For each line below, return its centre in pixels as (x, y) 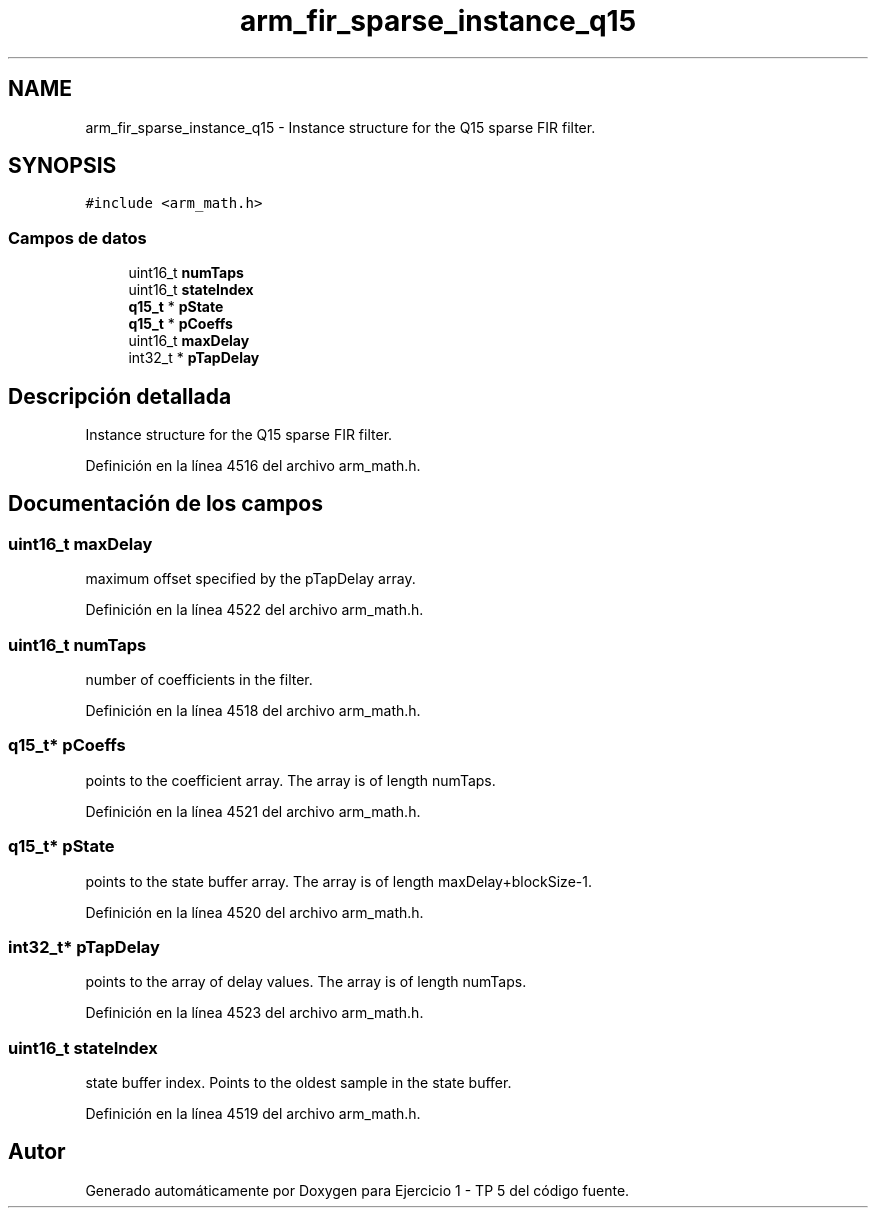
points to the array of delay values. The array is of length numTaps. (306, 982)
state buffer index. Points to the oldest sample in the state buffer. (298, 1082)
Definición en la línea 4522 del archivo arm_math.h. (254, 610)
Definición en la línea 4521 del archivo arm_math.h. (253, 811)
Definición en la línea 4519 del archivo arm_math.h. (253, 1113)
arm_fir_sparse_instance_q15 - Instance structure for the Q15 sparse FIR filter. (340, 127)
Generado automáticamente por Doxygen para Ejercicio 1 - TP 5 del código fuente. (357, 1190)
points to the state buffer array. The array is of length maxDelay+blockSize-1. (338, 881)
